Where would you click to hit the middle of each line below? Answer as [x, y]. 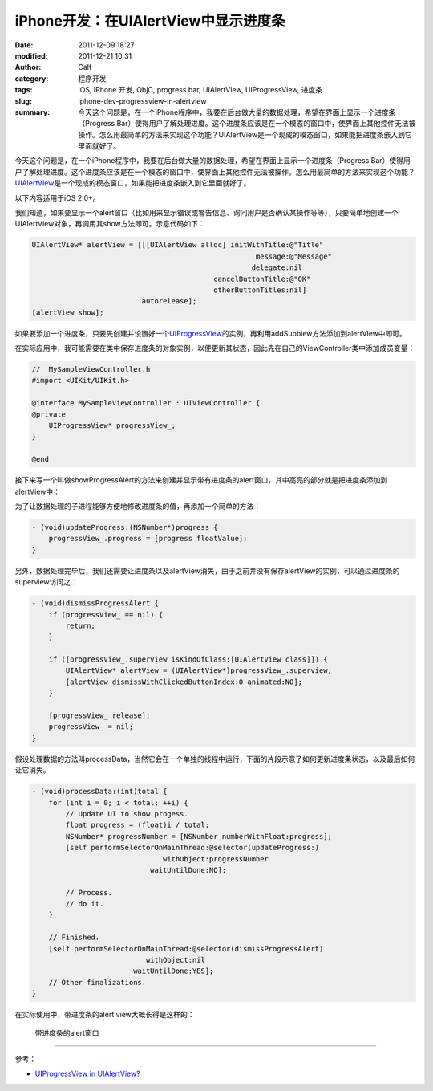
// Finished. [74, 938]
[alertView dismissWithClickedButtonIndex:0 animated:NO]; [184, 682]
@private [49, 414]
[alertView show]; [68, 312]
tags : [24, 90]
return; [81, 625]
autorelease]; [169, 301]
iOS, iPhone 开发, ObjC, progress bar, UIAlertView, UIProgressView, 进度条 [200, 90]
